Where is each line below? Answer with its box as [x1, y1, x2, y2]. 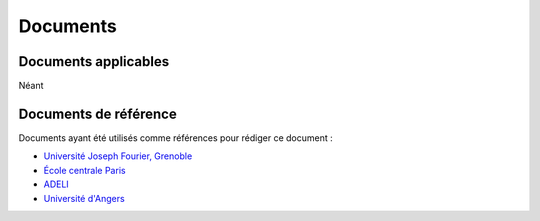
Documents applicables [18, 53, 170, 70]
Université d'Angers [43, 192, 125, 204]
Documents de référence [18, 105, 177, 122]
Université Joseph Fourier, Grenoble [43, 150, 193, 162]
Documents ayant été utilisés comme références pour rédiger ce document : [18, 131, 334, 144]
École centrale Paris [43, 164, 126, 176]
